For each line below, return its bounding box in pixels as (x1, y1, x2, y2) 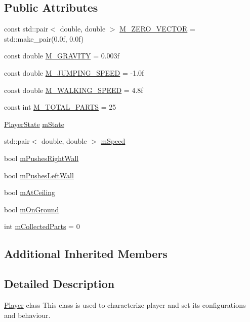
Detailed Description (4, 276, 115, 292)
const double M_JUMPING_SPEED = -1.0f (4, 67, 144, 78)
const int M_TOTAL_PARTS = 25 (4, 102, 116, 112)
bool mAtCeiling (4, 187, 56, 198)
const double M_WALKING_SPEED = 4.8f (4, 84, 143, 95)
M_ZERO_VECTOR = (119, 23, 195, 34)
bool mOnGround (4, 204, 59, 214)
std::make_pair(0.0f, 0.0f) (4, 33, 84, 44)
